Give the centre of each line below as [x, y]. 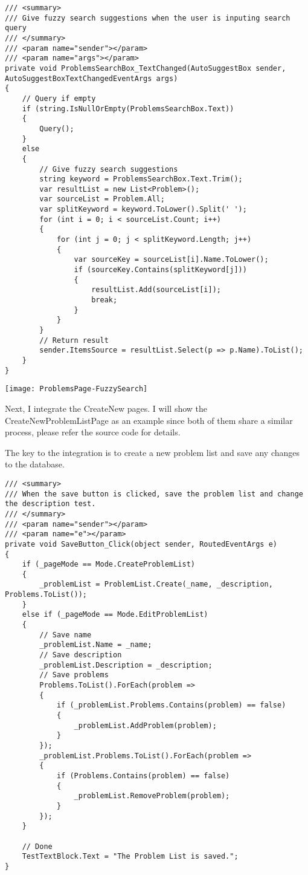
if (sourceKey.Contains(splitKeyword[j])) [160, 270]
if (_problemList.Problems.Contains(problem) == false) [171, 705]
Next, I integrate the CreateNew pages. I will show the [106, 408]
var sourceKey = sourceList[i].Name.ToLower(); [171, 260]
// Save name [66, 635]
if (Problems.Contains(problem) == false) [143, 776]
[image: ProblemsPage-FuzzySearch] [76, 389]
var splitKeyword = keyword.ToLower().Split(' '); [143, 210]
